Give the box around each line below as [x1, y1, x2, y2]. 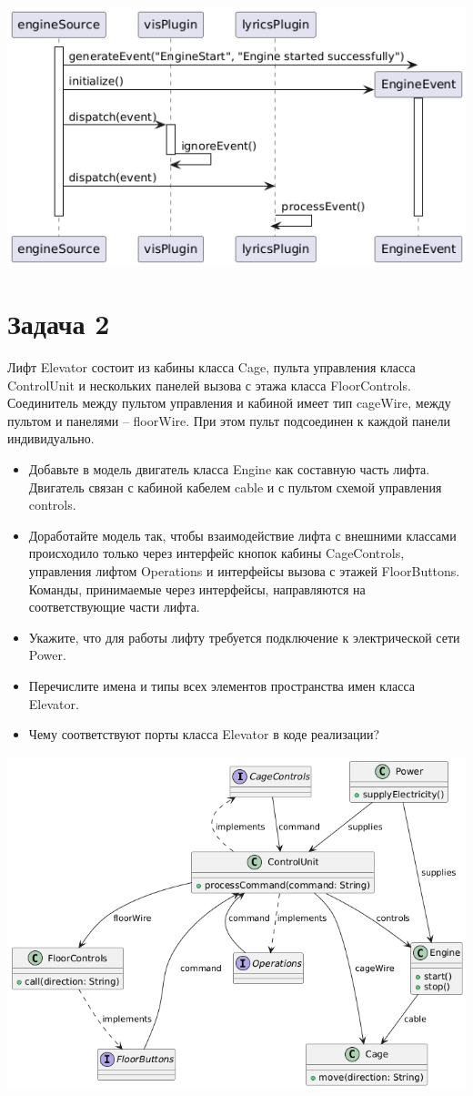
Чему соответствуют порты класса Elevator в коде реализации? [28, 725, 380, 744]
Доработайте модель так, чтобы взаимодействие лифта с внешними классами [28, 525, 457, 544]
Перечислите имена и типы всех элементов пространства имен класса [28, 676, 416, 695]
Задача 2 [7, 305, 110, 342]
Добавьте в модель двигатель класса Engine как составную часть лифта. [28, 460, 430, 479]
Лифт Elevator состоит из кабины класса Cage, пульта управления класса [7, 358, 416, 377]
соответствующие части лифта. [28, 597, 200, 616]
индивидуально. [7, 429, 95, 448]
